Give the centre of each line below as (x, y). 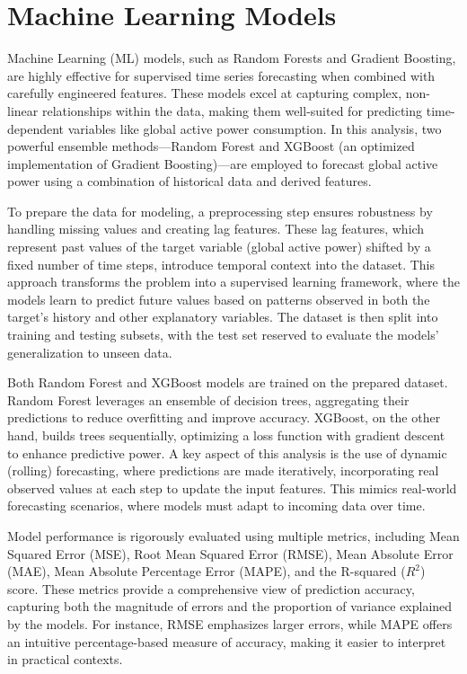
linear (23, 110)
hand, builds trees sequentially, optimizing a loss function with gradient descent (226, 435)
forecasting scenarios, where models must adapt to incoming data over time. (216, 505)
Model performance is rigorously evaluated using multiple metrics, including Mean (233, 535)
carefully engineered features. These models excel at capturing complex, (205, 93)
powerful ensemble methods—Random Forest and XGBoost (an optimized (211, 146)
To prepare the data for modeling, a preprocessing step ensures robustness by (220, 211)
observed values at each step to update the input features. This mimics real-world (232, 488)
